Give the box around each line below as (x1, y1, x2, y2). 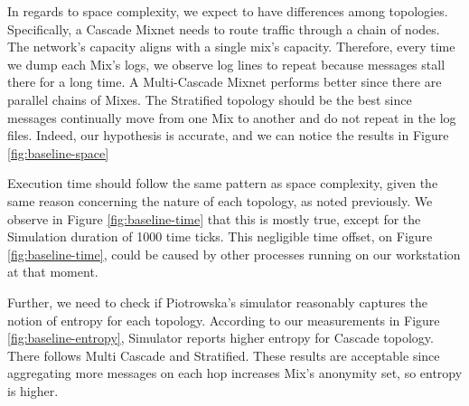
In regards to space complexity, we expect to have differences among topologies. (7, 2, 448, 20)
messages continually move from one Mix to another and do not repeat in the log (7, 108, 456, 127)
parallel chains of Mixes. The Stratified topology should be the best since (7, 90, 412, 109)
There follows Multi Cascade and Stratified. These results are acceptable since (7, 345, 440, 364)
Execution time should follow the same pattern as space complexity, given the (7, 174, 438, 193)
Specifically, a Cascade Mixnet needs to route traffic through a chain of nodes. (7, 19, 440, 38)
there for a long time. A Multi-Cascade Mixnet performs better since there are (7, 72, 442, 91)
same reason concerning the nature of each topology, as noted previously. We (7, 191, 433, 210)
